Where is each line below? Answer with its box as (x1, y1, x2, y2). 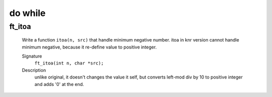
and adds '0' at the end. (34, 81, 84, 87)
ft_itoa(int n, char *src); (34, 60, 104, 66)
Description (22, 67, 46, 73)
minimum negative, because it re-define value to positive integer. (22, 44, 157, 50)
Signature (22, 53, 42, 59)
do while (9, 7, 46, 18)
